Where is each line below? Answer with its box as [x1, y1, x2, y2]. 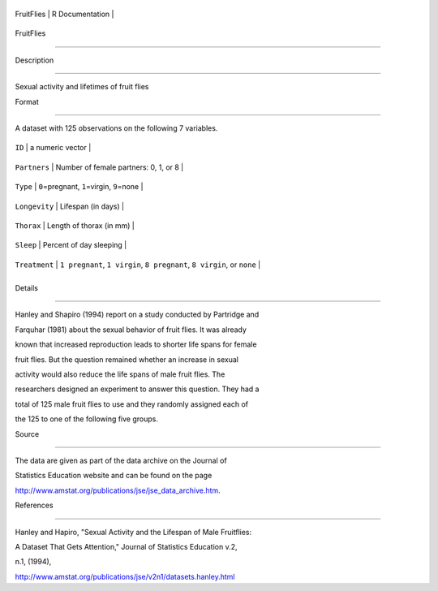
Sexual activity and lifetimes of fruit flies [15, 82, 149, 92]
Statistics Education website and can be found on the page [15, 471, 213, 481]
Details [15, 283, 38, 293]
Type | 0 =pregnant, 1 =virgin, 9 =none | [15, 182, 144, 192]
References [15, 500, 54, 511]
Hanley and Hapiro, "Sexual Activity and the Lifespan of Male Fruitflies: [15, 527, 252, 537]
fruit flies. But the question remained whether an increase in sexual [15, 354, 239, 365]
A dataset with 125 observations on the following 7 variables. [15, 123, 218, 133]
